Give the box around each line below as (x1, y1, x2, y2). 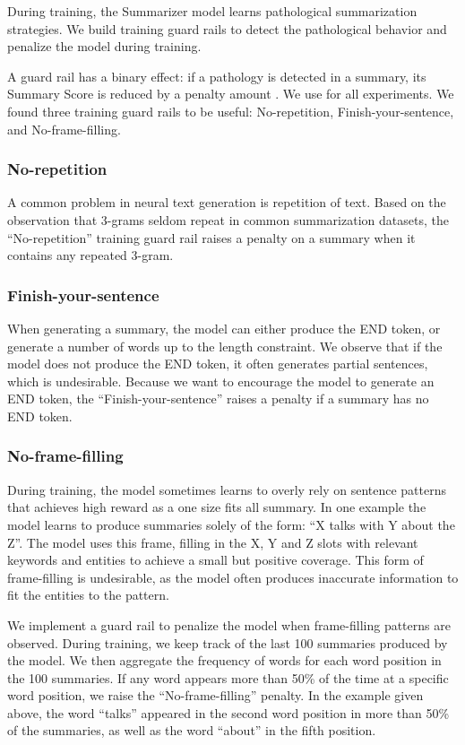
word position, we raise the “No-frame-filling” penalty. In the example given (7, 686, 424, 705)
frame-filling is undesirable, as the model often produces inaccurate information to (7, 567, 459, 586)
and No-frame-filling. (7, 119, 121, 138)
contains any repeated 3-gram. (7, 246, 174, 264)
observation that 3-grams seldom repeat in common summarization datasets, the (7, 210, 449, 229)
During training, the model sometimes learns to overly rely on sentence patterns (7, 480, 447, 498)
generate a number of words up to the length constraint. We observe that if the (7, 336, 443, 355)
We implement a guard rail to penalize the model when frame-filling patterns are (7, 615, 451, 634)
